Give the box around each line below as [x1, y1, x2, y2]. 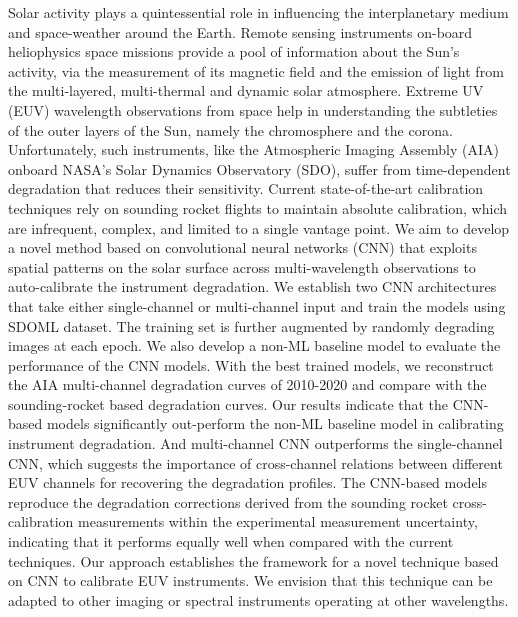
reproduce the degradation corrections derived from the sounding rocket [8, 491, 448, 512]
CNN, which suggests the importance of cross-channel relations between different [8, 452, 503, 473]
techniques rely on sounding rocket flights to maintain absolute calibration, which [8, 197, 508, 218]
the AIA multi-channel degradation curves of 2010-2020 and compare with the [8, 374, 487, 395]
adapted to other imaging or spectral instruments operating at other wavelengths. [8, 589, 509, 610]
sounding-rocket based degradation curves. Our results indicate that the [8, 393, 449, 414]
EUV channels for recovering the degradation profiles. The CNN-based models [8, 472, 488, 493]
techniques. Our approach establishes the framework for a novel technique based [8, 550, 499, 571]
